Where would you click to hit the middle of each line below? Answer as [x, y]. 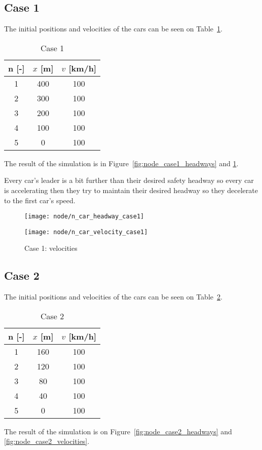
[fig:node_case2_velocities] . [47, 441]
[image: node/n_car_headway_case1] [84, 217]
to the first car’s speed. [40, 200]
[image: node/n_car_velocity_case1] [86, 232]
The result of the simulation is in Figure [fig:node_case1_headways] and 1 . [121, 163]
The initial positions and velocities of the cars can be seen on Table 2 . [113, 297]
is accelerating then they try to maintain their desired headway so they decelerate [131, 190]
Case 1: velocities [51, 248]
